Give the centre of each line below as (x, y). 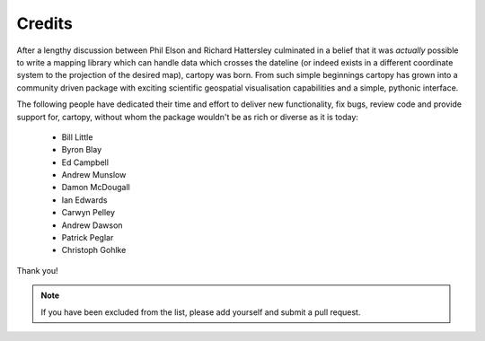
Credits (45, 23)
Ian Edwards (84, 200)
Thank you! (37, 270)
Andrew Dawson (92, 225)
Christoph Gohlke (94, 250)
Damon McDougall (96, 188)
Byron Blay (82, 150)
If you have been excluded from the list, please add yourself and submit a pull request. (201, 312)
